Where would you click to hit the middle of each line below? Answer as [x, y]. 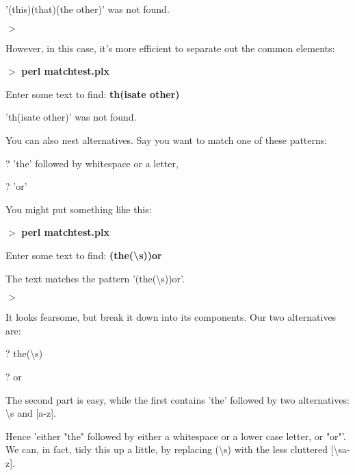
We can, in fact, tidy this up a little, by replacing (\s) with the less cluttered [167, 449]
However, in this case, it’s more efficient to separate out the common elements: [170, 48]
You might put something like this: [79, 209]
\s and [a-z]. [31, 413]
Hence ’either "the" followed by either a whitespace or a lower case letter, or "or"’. [176, 436]
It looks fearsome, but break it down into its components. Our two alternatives [171, 317]
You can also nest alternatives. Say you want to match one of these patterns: [167, 139]
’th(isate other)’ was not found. [71, 117]
